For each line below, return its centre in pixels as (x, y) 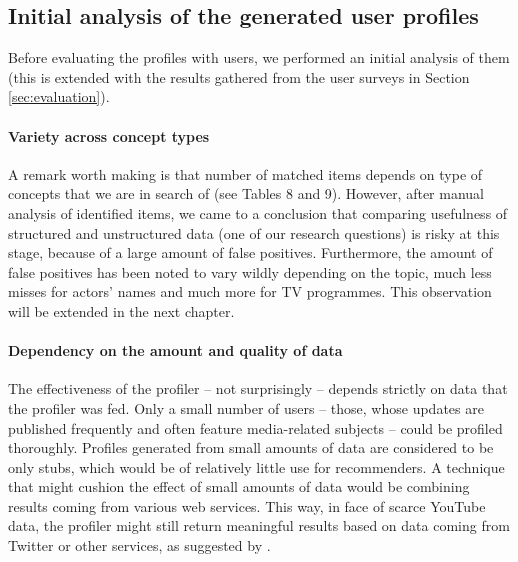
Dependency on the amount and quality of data (175, 350)
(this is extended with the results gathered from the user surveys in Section (239, 76)
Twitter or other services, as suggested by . (139, 545)
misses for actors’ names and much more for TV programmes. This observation (250, 291)
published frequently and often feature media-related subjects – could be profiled (255, 427)
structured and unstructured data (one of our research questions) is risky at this (254, 232)
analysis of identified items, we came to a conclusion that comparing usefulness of (258, 212)
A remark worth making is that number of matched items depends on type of (245, 173)
